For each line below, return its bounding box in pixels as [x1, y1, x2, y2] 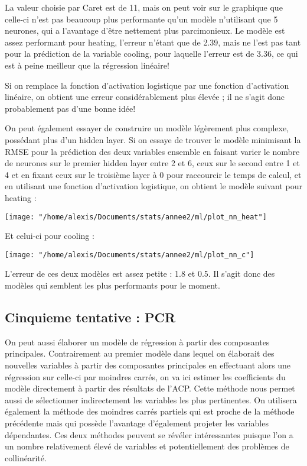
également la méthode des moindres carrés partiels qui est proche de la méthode [5, 405, 295, 418]
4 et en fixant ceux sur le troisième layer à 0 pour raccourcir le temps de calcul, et [5, 168, 302, 180]
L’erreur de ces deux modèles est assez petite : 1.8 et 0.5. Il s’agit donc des [5, 267, 275, 280]
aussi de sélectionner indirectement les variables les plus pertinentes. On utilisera [5, 393, 297, 406]
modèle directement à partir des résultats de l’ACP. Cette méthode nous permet [5, 382, 295, 394]
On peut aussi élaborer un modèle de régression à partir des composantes [5, 335, 270, 348]
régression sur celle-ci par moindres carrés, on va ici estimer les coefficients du [5, 370, 286, 383]
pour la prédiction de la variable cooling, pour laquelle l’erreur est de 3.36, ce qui [5, 47, 298, 60]
